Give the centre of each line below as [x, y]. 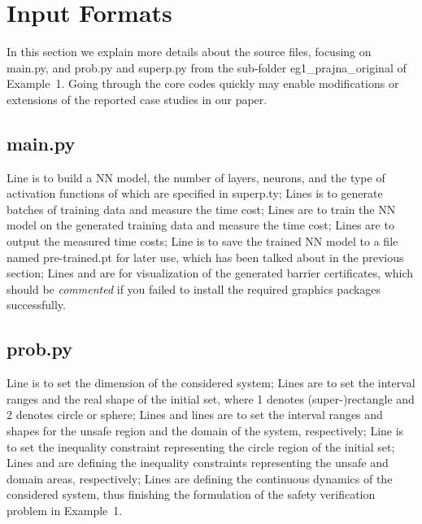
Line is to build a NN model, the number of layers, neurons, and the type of [196, 177]
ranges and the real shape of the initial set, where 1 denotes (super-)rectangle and [211, 398]
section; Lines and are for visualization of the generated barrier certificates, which [210, 273]
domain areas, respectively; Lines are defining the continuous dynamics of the [200, 478]
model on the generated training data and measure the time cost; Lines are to [200, 225]
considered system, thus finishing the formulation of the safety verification [191, 494]
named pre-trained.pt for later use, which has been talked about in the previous [205, 257]
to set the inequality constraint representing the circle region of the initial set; [201, 446]
